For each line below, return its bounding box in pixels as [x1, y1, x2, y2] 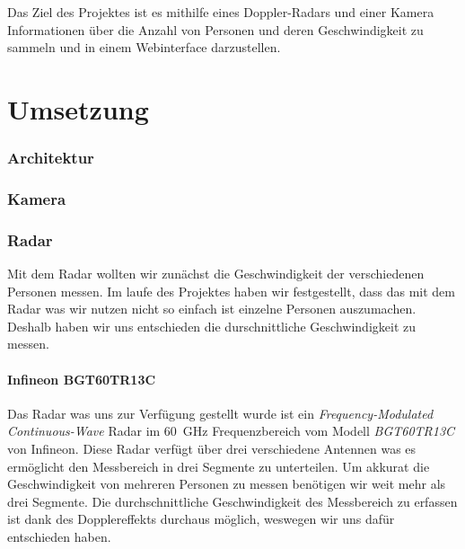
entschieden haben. [7, 527, 111, 545]
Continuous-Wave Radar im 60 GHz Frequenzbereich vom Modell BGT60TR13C [7, 421, 455, 440]
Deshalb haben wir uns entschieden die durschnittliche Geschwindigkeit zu [7, 316, 416, 335]
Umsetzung [7, 90, 149, 127]
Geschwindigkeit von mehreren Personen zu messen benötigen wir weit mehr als [7, 474, 446, 493]
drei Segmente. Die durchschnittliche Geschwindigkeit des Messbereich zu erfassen [7, 491, 458, 510]
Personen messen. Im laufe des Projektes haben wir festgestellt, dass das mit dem [7, 281, 455, 300]
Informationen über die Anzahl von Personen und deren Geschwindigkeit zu [7, 20, 424, 39]
